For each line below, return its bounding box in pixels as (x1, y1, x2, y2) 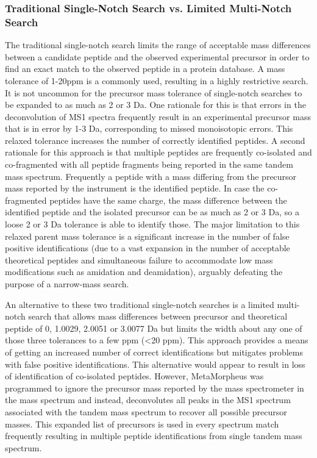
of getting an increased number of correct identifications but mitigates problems (5, 345, 303, 358)
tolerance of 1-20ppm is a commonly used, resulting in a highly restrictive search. (5, 74, 308, 87)
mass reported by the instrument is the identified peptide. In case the (5, 182, 265, 195)
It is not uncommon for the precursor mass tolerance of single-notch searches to (5, 86, 302, 99)
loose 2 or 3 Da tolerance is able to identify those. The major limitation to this (5, 218, 300, 231)
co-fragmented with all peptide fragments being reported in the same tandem (5, 158, 293, 171)
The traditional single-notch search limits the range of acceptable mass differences (5, 38, 311, 51)
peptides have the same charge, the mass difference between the (49, 193, 287, 206)
